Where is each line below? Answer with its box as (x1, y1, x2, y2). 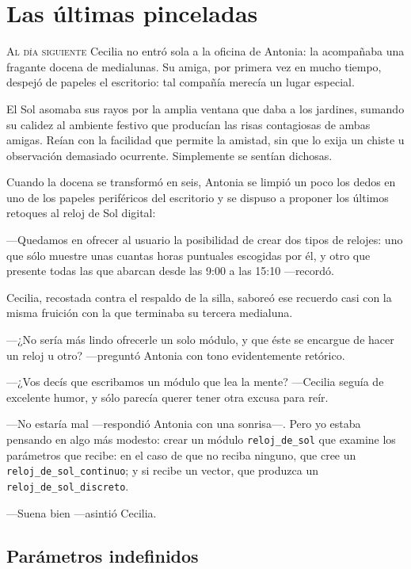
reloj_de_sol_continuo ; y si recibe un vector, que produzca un (6, 462, 318, 479)
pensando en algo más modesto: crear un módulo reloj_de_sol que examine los (6, 431, 396, 447)
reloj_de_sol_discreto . (6, 477, 129, 494)
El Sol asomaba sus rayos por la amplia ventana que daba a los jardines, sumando (6, 100, 405, 116)
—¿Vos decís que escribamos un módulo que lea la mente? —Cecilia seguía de (6, 373, 384, 390)
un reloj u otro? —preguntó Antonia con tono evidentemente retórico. (6, 346, 345, 363)
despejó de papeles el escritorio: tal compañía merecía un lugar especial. (6, 74, 355, 90)
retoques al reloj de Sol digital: (6, 204, 156, 221)
